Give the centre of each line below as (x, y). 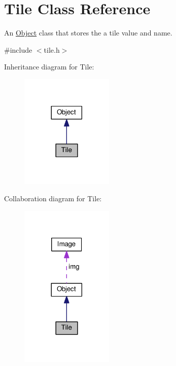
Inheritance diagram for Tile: (49, 67)
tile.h (52, 49)
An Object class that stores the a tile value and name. (88, 33)
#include (18, 49)
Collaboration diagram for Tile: (53, 198)
